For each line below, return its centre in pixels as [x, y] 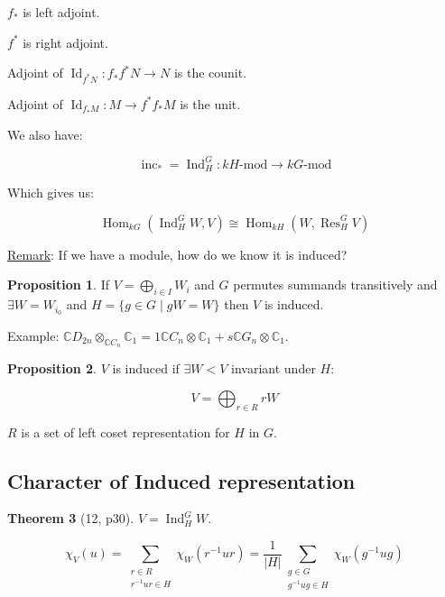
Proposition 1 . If [58, 285]
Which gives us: [51, 193]
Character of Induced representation [181, 480]
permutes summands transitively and [335, 285]
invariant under [273, 368]
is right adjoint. [65, 42]
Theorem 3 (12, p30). [71, 518]
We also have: [45, 134]
